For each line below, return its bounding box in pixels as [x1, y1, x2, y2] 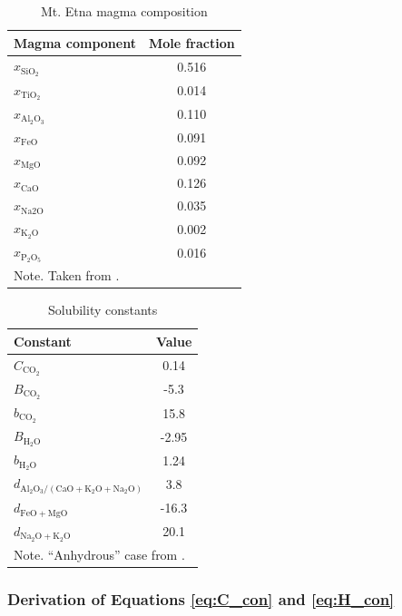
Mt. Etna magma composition [40, 2, 208, 20]
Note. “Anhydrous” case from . [14, 544, 185, 563]
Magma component [14, 33, 136, 52]
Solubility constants [47, 300, 158, 319]
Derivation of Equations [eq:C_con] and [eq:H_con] [7, 587, 395, 610]
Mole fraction [148, 33, 235, 52]
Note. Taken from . [14, 266, 120, 285]
